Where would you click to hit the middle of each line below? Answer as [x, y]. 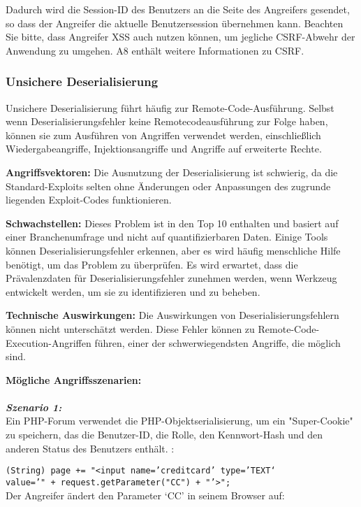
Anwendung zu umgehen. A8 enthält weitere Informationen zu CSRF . [155, 50]
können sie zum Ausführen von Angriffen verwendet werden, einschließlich [163, 135]
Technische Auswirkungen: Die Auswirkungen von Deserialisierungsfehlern [172, 315]
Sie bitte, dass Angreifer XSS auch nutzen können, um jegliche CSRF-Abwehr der [180, 37]
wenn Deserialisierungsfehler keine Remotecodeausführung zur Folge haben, [167, 121]
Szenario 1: [34, 407]
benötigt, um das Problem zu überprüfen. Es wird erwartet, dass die [152, 264]
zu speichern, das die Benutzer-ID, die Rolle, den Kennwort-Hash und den [164, 435]
